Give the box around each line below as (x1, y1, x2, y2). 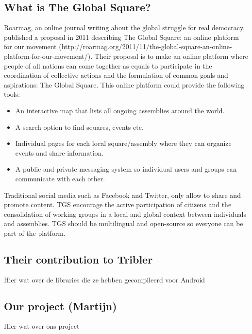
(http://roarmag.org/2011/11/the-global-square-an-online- (59, 41, 232, 52)
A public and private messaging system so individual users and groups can (15, 164, 237, 174)
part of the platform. (4, 228, 66, 238)
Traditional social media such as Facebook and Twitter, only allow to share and (4, 190, 241, 200)
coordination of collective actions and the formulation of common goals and (4, 70, 228, 80)
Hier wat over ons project (4, 321, 80, 331)
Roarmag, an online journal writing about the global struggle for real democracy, (4, 22, 245, 33)
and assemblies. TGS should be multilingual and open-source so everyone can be (4, 218, 243, 229)
